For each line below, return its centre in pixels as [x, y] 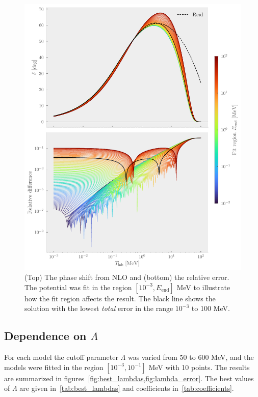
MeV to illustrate [203, 287]
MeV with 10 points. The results [199, 367]
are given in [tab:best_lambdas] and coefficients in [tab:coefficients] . [127, 388]
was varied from [152, 357]
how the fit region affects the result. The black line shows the [120, 298]
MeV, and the [233, 357]
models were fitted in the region [54, 367]
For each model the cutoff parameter [61, 357]
